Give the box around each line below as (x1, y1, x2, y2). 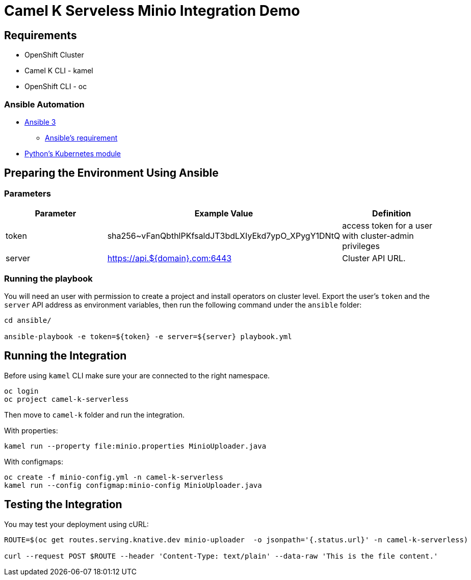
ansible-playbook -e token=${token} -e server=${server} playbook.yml (4, 332, 292, 341)
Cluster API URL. (342, 253, 406, 264)
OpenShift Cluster (24, 50, 84, 60)
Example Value (194, 208, 253, 219)
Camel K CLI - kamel (24, 66, 93, 75)
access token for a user (342, 220, 433, 231)
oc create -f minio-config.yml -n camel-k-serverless (4, 473, 223, 481)
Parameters (4, 188, 51, 199)
